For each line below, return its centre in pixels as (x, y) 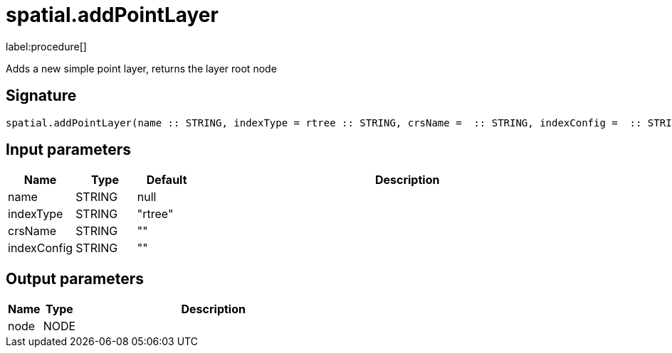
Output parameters (75, 278)
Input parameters (69, 150)
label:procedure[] (46, 46)
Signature (41, 96)
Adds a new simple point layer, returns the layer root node (141, 68)
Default (167, 180)
